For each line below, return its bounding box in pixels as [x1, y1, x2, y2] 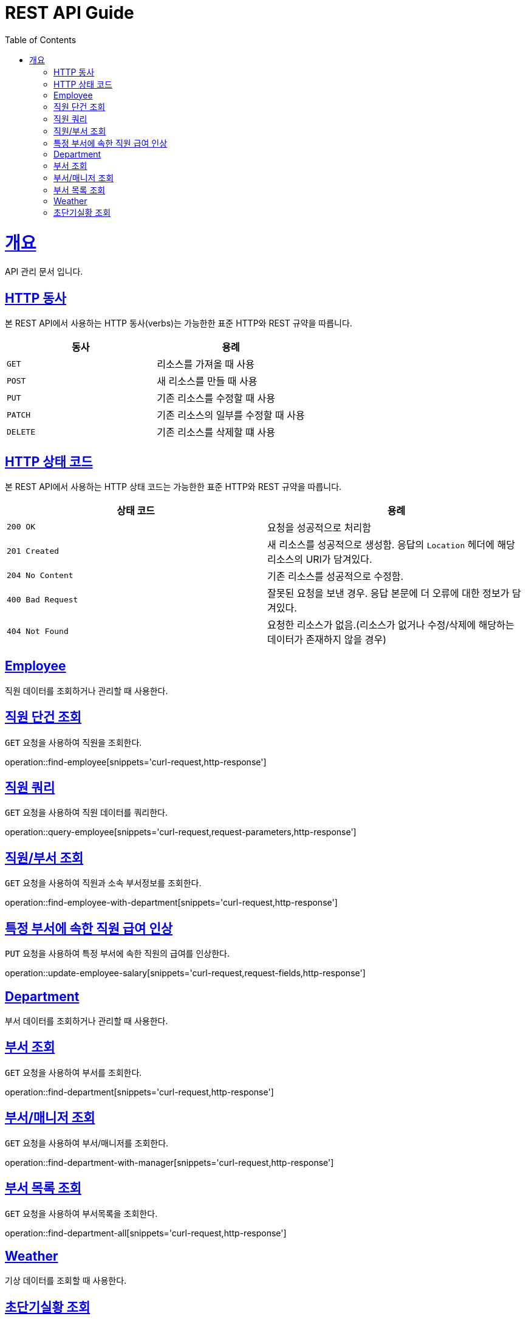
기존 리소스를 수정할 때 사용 [157, 392, 275, 405]
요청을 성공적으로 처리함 [267, 521, 371, 534]
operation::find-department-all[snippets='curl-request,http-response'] [5, 1227, 287, 1238]
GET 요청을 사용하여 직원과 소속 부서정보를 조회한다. [5, 878, 202, 889]
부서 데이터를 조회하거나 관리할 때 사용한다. [5, 1016, 168, 1026]
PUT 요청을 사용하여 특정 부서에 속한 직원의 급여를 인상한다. [5, 948, 230, 959]
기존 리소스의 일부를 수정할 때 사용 [157, 409, 305, 422]
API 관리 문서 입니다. [5, 266, 83, 277]
